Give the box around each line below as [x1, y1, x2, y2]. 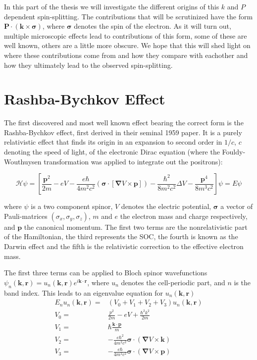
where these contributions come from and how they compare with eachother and [4, 50, 248, 60]
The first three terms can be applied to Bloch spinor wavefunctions [4, 267, 207, 278]
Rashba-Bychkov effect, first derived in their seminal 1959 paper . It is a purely [4, 127, 242, 137]
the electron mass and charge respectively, [120, 210, 248, 221]
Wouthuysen [4, 156, 42, 166]
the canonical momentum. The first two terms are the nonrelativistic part [24, 221, 248, 232]
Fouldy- [222, 147, 246, 157]
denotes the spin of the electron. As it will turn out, [74, 21, 231, 31]
